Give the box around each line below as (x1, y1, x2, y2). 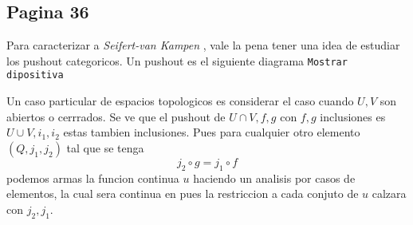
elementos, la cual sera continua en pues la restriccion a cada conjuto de (6, 185, 359, 202)
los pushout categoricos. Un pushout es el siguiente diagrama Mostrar (6, 52, 348, 69)
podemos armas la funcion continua (6, 169, 179, 186)
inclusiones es (320, 108, 386, 124)
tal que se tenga (66, 139, 144, 156)
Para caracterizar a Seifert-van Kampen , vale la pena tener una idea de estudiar (6, 37, 400, 53)
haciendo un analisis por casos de (193, 169, 356, 186)
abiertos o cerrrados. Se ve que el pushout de (6, 108, 226, 124)
